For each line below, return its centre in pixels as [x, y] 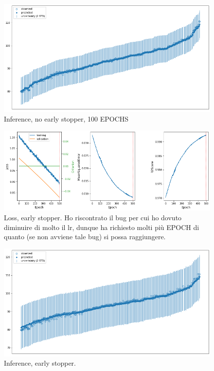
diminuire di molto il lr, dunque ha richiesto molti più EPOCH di [102, 227]
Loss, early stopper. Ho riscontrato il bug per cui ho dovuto [93, 217]
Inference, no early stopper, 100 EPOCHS [66, 118]
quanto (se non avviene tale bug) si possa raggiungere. [85, 237]
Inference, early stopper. [40, 363]
